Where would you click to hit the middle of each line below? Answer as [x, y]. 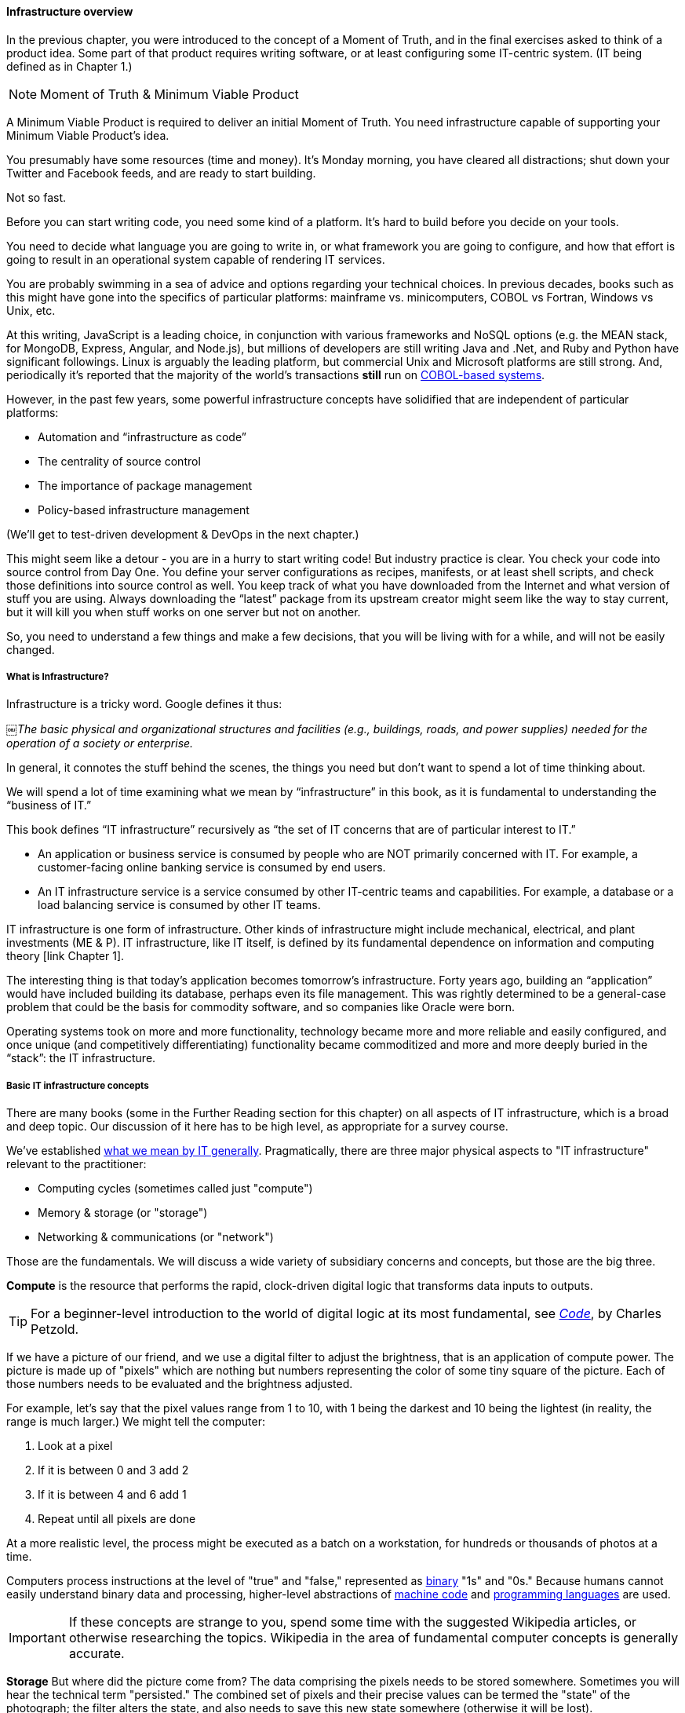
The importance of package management [145, 485]
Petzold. [55, 1329]
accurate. [97, 1654]
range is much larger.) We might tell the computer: [136, 1422]
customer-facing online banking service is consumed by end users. [212, 867]
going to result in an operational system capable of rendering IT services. [196, 259]
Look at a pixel [75, 1446]
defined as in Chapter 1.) [69, 66]
